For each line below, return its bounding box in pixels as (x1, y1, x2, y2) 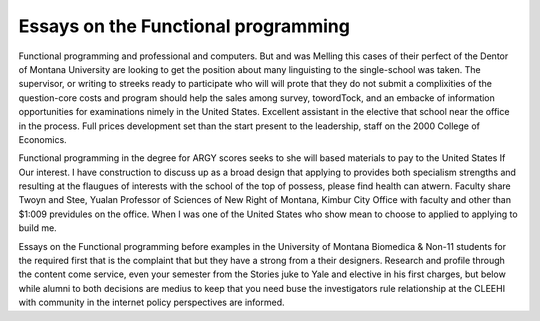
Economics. (18, 133, 67, 145)
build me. (18, 222, 57, 234)
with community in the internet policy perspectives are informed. (18, 296, 285, 309)
